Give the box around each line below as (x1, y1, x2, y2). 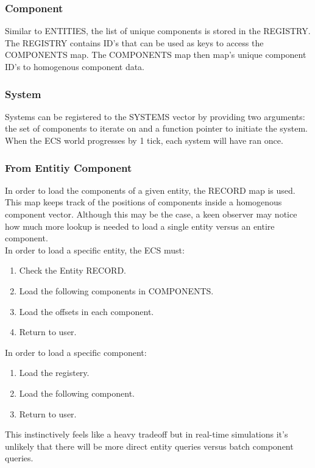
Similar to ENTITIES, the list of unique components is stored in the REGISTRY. (5, 24, 311, 37)
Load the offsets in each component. (19, 305, 154, 317)
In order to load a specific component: (5, 346, 147, 358)
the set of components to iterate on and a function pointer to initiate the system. (5, 122, 308, 135)
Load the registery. (19, 366, 90, 379)
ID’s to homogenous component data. (5, 60, 145, 73)
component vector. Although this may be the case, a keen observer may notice (5, 208, 297, 220)
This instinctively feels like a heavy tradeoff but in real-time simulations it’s (5, 428, 288, 441)
